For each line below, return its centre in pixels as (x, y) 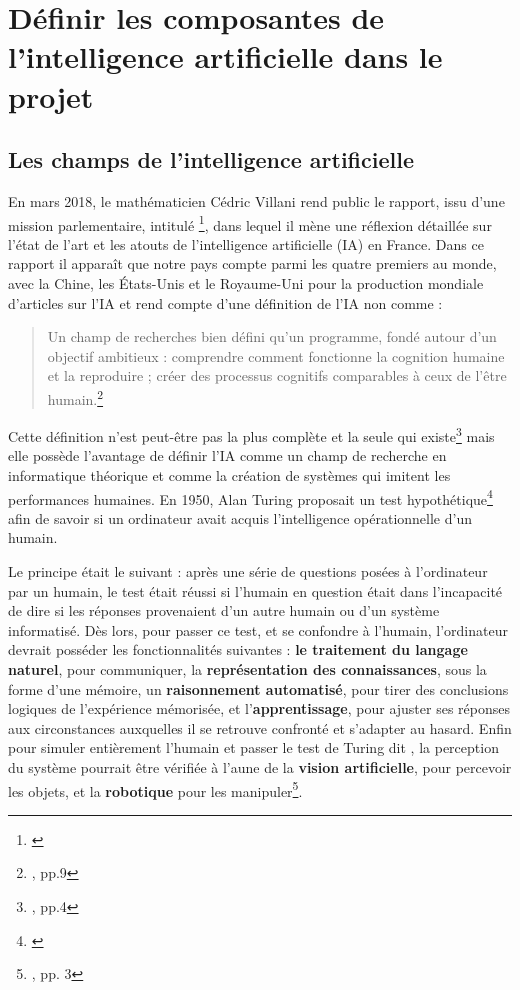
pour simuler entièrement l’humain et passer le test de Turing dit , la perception (253, 747)
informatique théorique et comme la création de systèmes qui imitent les (229, 475)
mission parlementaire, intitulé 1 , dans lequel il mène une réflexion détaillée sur (250, 223)
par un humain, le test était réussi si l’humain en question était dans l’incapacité (255, 590)
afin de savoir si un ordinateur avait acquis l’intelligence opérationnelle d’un (240, 517)
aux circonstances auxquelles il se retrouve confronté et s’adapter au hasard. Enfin (260, 727)
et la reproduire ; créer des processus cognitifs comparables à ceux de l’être (277, 375)
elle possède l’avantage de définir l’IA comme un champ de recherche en (227, 455)
